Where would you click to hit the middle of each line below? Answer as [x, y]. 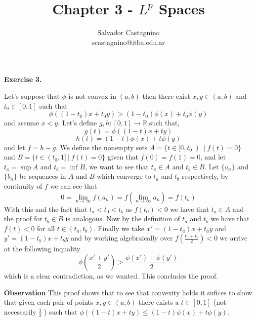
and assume [21, 123]
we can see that [74, 186]
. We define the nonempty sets [102, 147]
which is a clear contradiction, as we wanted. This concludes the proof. [111, 276]
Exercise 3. [23, 79]
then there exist [166, 96]
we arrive [234, 238]
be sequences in [43, 176]
